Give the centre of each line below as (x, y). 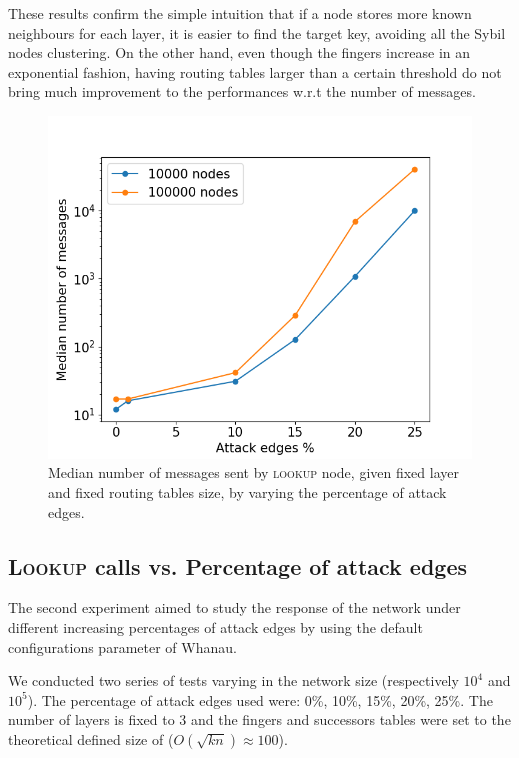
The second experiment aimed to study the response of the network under (234, 607)
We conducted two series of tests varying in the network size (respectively (233, 680)
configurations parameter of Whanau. (122, 646)
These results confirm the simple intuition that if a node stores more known (240, 13)
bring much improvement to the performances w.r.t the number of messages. (242, 91)
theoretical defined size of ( (91, 738)
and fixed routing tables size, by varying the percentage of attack (247, 491)
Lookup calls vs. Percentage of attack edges (238, 565)
